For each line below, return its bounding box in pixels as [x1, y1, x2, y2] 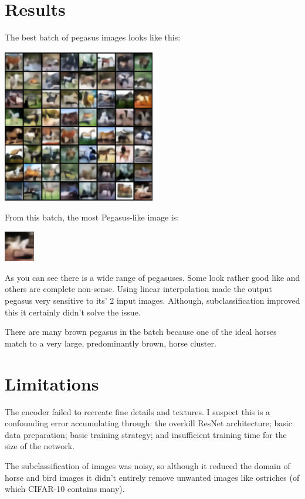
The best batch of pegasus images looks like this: [5, 31, 181, 43]
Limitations [5, 371, 99, 395]
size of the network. [5, 440, 75, 452]
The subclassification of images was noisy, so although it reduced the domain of [5, 459, 290, 471]
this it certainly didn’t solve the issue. [5, 305, 141, 318]
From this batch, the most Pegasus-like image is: [5, 211, 179, 223]
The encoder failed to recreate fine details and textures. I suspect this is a [5, 405, 270, 417]
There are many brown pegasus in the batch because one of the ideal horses [5, 325, 277, 338]
